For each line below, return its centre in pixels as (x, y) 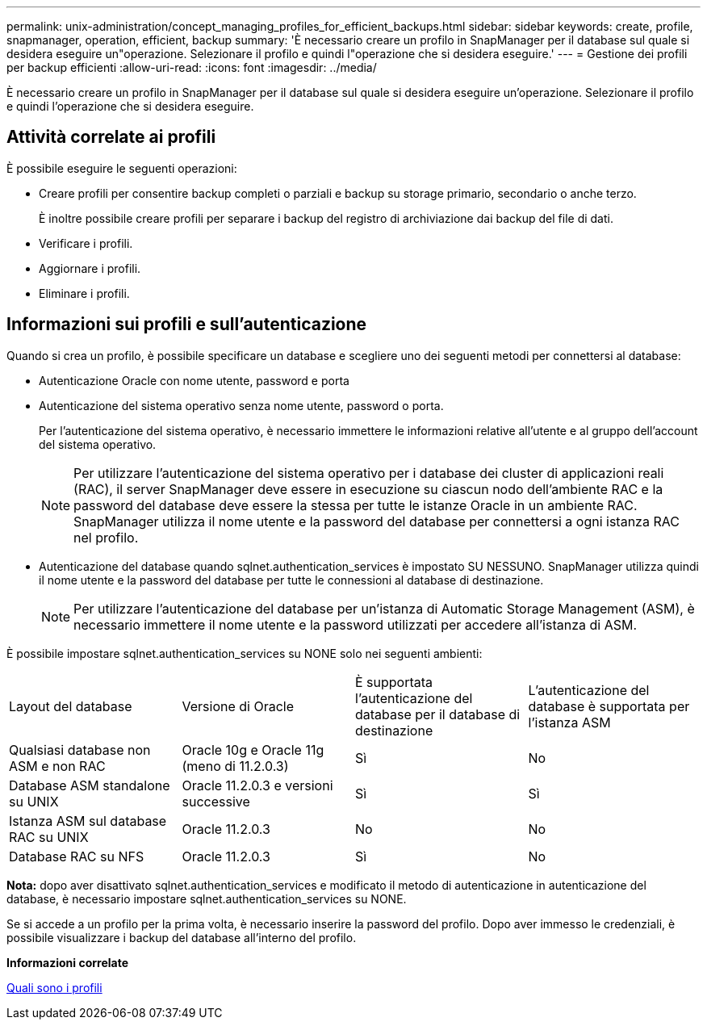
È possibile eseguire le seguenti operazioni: (122, 168)
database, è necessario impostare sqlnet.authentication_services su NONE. (207, 898)
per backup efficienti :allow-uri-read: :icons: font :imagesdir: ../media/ (192, 67)
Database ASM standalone (90, 785)
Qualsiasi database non (80, 750)
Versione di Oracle (238, 706)
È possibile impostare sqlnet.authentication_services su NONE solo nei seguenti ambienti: (245, 653)
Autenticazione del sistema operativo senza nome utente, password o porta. (241, 405)
